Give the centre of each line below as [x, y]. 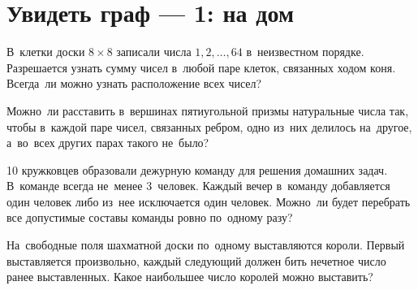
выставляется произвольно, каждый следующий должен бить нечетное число [196, 260]
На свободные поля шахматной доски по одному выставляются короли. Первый [206, 245]
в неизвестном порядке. [305, 52]
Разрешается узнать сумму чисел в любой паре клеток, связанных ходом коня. [201, 67]
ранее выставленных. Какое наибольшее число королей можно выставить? [190, 277]
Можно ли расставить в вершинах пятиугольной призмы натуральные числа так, [208, 110]
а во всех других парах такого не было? [108, 143]
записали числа [154, 52]
